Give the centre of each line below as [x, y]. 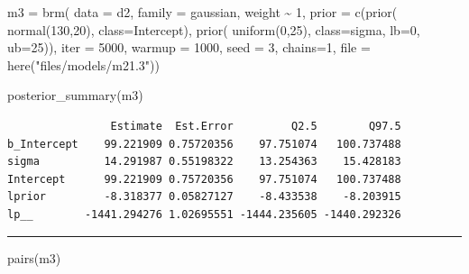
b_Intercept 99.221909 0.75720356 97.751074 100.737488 [204, 144]
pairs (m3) [34, 257]
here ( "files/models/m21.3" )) [83, 64]
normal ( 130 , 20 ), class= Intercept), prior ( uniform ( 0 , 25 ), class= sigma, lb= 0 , [214, 29]
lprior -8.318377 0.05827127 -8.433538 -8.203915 [204, 197]
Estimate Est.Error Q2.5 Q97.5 [256, 126]
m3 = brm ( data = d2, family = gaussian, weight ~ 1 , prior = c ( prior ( [202, 12]
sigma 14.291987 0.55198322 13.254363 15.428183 [204, 162]
